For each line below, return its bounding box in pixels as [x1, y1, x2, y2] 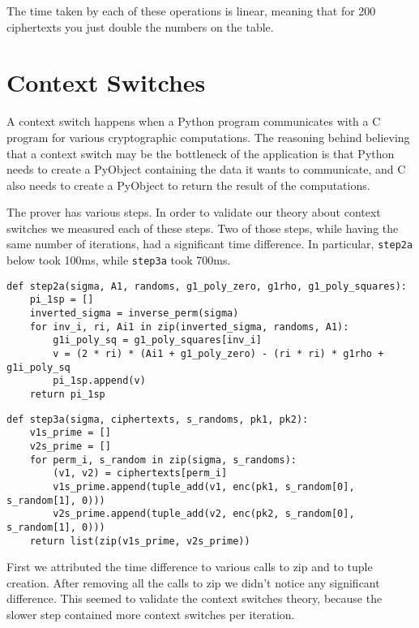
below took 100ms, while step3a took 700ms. [6, 252, 231, 269]
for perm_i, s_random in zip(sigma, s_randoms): [29, 454, 297, 466]
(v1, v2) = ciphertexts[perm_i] [53, 467, 228, 480]
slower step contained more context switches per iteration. [6, 606, 295, 623]
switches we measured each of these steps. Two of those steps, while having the [6, 219, 399, 236]
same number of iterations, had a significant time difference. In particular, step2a [6, 235, 413, 252]
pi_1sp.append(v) [53, 375, 146, 387]
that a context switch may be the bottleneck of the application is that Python [6, 144, 395, 161]
